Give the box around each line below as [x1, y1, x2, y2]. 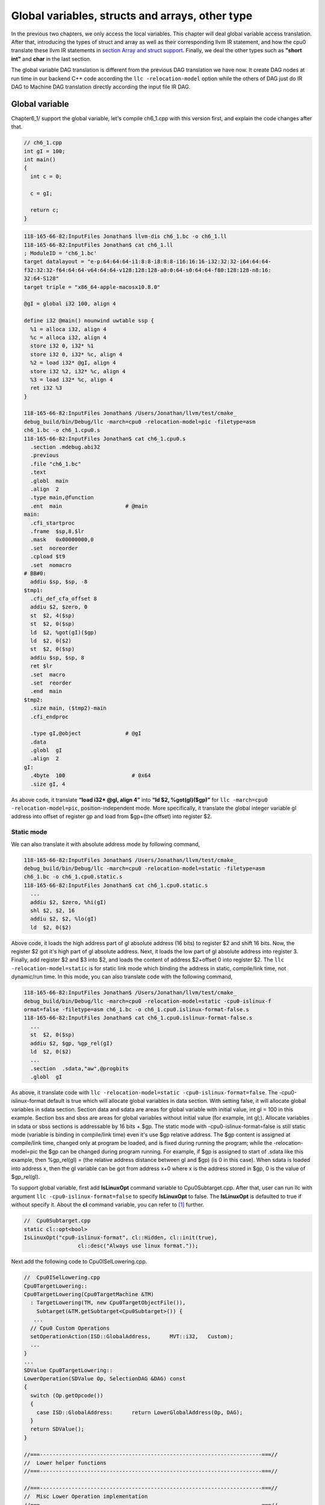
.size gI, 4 [30, 780, 66, 787]
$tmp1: [23, 587, 43, 594]
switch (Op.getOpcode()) [30, 1392, 104, 1399]
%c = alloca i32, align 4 [30, 334, 107, 341]
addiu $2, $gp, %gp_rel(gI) [30, 1040, 113, 1047]
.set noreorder [30, 545, 78, 551]
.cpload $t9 [30, 553, 66, 560]
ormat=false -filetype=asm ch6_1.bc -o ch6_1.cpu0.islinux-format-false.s [23, 1006, 250, 1013]
